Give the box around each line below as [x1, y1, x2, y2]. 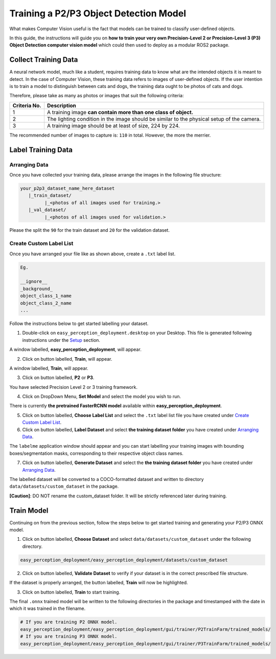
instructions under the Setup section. [22, 337, 101, 343]
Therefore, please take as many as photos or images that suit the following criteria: [9, 93, 184, 99]
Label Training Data [9, 145, 73, 154]
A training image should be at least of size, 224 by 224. [47, 122, 180, 129]
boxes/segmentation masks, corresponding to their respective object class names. [9, 450, 183, 456]
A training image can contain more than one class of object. [47, 108, 194, 116]
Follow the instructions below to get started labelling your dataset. [9, 320, 149, 326]
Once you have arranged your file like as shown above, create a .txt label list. [9, 251, 176, 257]
